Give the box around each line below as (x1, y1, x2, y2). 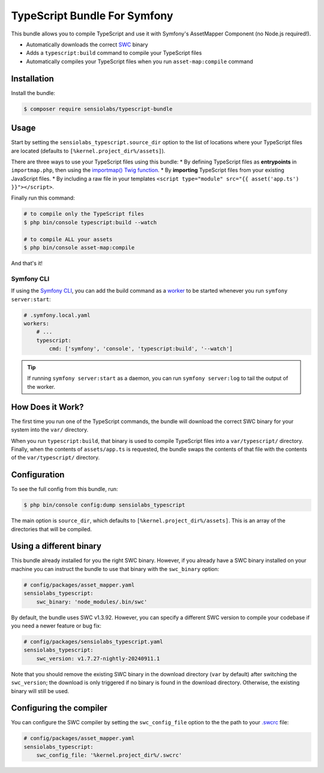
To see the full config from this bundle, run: (11, 486, 118, 493)
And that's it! (11, 259, 43, 267)
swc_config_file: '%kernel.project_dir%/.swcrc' (36, 752, 182, 759)
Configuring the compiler (11, 703, 108, 713)
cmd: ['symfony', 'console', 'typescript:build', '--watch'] (49, 346, 233, 352)
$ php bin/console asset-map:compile (23, 244, 135, 251)
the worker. (27, 383, 56, 390)
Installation (11, 73, 54, 84)
